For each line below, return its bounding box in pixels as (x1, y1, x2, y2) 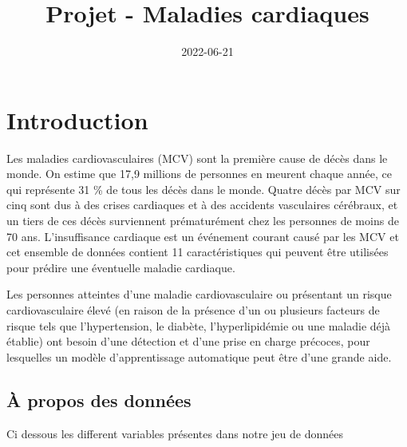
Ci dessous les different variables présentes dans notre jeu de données (6, 425, 343, 441)
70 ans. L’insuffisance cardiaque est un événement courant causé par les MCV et (6, 227, 399, 244)
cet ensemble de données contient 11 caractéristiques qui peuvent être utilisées (6, 243, 389, 260)
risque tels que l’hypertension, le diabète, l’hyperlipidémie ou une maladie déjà (6, 317, 391, 334)
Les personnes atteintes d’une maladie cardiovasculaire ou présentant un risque (6, 286, 392, 303)
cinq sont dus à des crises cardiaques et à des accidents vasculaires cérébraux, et (6, 196, 398, 213)
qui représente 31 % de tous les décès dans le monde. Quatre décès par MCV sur (6, 180, 401, 197)
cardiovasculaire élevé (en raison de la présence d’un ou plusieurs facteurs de (6, 302, 380, 318)
